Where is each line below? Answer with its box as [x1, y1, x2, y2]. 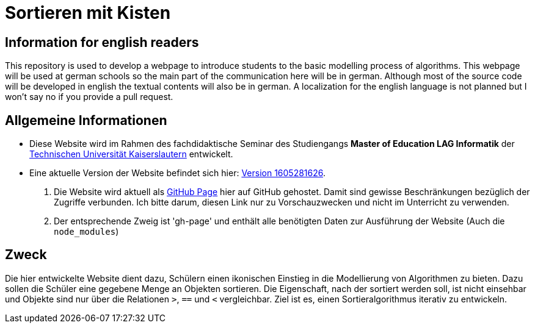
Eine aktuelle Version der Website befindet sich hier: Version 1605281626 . [29, 168, 326, 179]
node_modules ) [54, 226, 119, 237]
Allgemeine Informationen [5, 112, 167, 128]
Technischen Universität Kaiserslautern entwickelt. [29, 149, 233, 160]
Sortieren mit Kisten [5, 2, 171, 23]
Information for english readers [5, 34, 199, 50]
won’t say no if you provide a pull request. [5, 91, 173, 102]
